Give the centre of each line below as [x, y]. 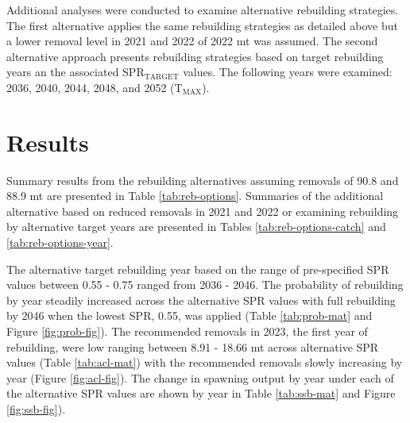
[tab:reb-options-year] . [60, 242]
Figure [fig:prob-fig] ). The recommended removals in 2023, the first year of [187, 331]
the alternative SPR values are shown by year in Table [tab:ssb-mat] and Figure [201, 393]
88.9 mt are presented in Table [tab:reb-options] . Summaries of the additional [195, 196]
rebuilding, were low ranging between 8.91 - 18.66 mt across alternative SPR [193, 346]
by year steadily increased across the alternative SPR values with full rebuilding [201, 300]
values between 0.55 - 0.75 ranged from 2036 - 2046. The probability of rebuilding [205, 285]
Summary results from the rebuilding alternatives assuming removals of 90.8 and [203, 180]
